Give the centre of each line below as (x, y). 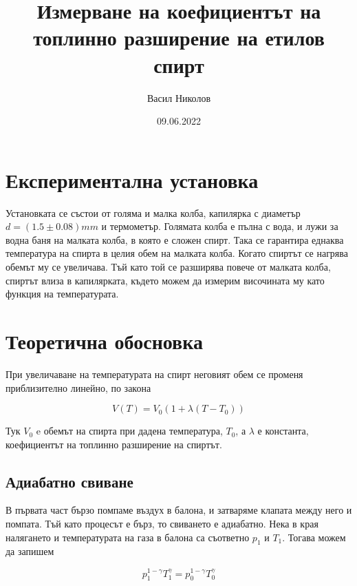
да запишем (30, 551)
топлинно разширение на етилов (179, 38)
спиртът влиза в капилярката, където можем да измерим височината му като (165, 280)
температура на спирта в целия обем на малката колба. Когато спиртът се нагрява (177, 253)
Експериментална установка (132, 179)
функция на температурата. (62, 294)
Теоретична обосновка (104, 341)
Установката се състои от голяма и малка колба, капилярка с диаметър (153, 212)
